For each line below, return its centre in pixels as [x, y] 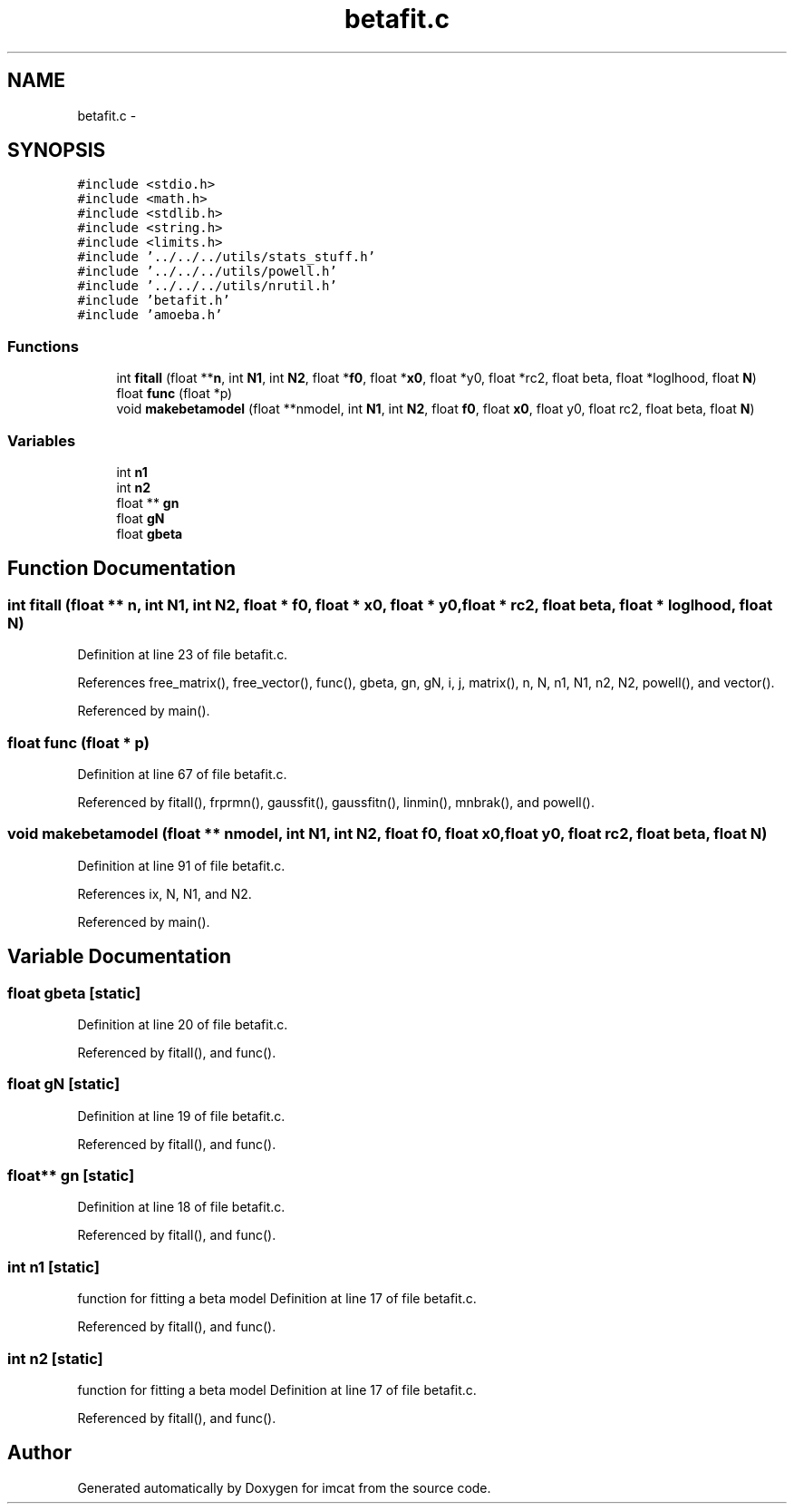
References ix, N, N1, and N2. [165, 893]
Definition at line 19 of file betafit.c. [181, 1116]
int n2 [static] [55, 1358]
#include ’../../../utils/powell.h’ [207, 272]
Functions [43, 346]
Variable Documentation [120, 957]
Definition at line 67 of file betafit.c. [182, 774]
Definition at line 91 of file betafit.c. [181, 865]
